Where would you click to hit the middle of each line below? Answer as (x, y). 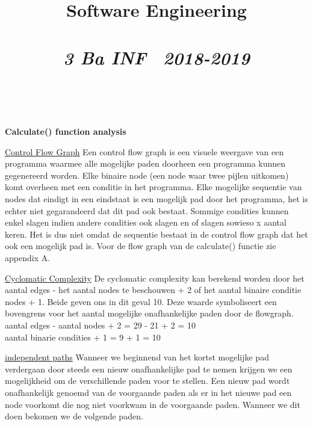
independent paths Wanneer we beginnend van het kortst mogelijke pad (137, 357)
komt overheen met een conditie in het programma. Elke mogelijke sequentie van (153, 187)
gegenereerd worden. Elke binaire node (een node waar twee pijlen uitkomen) (147, 175)
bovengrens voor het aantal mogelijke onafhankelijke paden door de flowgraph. (149, 313)
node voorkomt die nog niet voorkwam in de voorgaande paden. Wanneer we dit (153, 404)
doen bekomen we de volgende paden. (74, 416)
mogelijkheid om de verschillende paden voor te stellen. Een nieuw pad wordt (147, 381)
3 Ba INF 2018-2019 (156, 57)
